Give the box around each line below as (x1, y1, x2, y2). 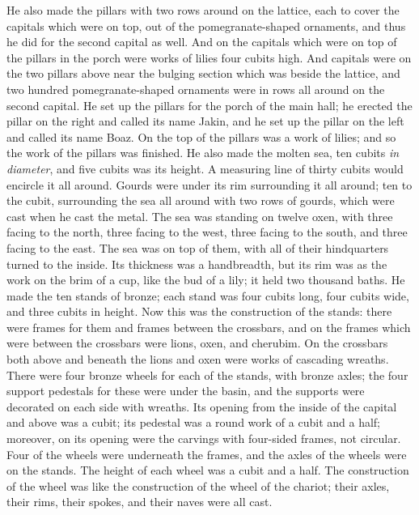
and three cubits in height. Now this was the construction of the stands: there (6, 303, 392, 320)
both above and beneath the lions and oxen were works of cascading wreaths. (6, 351, 389, 368)
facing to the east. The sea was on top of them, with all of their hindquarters (6, 239, 389, 256)
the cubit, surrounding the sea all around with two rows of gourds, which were (6, 192, 395, 209)
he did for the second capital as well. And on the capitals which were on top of (6, 33, 397, 50)
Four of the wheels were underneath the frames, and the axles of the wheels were (6, 445, 407, 462)
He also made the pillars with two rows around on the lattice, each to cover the (6, 2, 400, 18)
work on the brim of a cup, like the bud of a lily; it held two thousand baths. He (6, 271, 405, 288)
